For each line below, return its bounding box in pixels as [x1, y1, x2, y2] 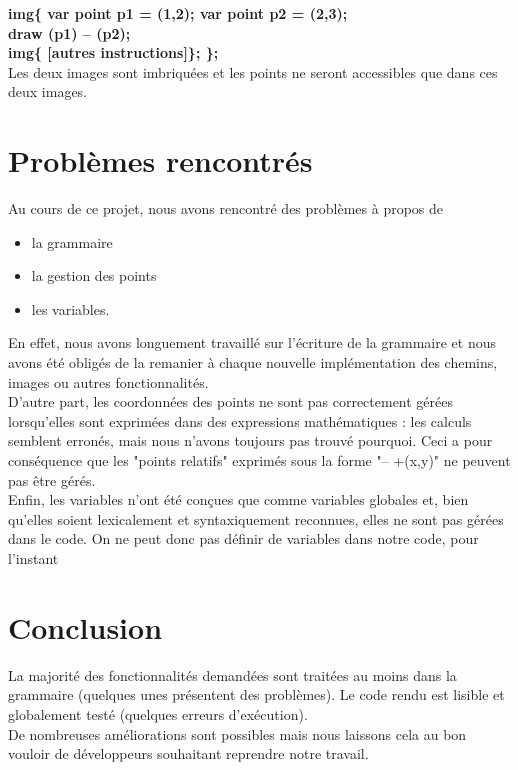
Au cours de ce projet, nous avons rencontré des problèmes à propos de [8, 198, 444, 219]
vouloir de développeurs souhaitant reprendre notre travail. [8, 743, 369, 764]
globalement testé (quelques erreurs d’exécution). [8, 703, 308, 724]
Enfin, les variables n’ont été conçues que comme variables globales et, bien [8, 489, 469, 510]
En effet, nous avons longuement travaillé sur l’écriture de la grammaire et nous [8, 332, 496, 353]
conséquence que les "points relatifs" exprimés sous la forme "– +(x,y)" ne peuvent [8, 450, 511, 471]
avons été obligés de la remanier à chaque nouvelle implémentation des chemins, [8, 352, 498, 373]
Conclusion [8, 606, 163, 647]
